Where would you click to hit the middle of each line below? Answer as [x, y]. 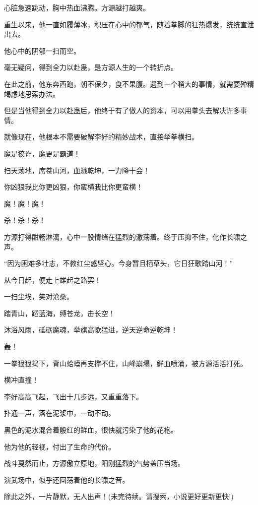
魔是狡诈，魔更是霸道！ [42, 153]
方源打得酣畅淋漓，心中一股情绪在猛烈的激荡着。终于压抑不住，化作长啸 [122, 236]
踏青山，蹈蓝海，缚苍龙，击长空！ [60, 313]
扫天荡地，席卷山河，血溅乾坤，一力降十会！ [77, 170]
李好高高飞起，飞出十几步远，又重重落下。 [73, 396]
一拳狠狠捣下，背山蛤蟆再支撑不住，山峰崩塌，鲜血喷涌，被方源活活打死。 [126, 363]
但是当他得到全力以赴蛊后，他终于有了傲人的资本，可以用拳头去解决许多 [122, 110]
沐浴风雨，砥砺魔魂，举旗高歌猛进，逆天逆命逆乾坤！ [91, 330]
